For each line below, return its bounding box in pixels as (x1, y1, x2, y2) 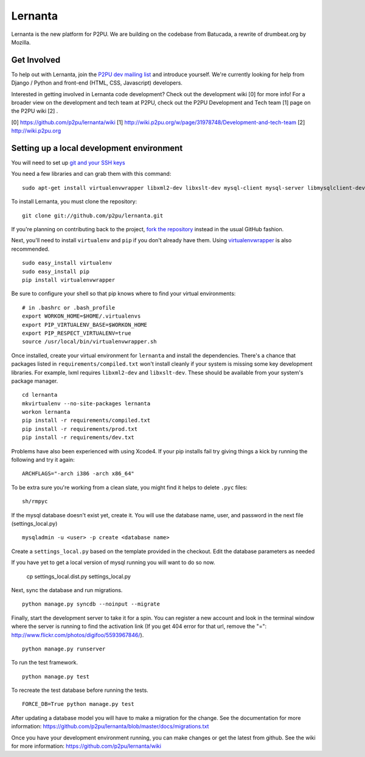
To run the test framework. (11, 659, 78, 666)
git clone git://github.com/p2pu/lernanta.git (22, 212, 164, 219)
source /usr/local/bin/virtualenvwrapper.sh (22, 338, 158, 345)
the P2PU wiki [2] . (11, 107, 58, 115)
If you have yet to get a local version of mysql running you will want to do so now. (11, 559, 215, 566)
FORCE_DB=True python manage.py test (22, 700, 135, 708)
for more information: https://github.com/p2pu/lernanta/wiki (11, 742, 161, 750)
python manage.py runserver (22, 645, 106, 652)
